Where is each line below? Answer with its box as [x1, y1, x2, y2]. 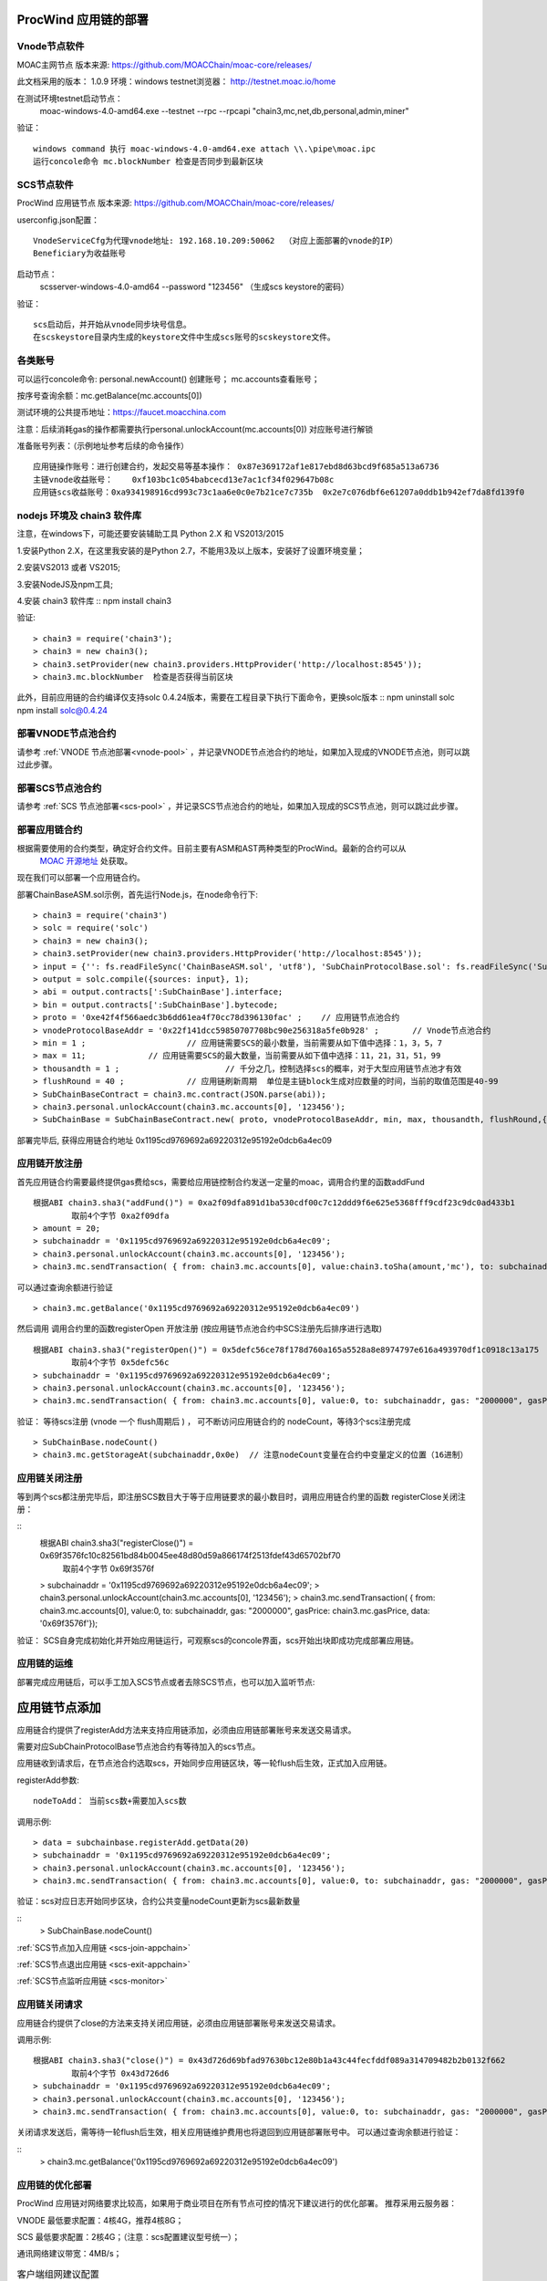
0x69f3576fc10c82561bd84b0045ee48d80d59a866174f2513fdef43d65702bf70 [39, 1550, 341, 1561]
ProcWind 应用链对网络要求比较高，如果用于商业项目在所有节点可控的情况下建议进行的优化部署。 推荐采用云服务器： [16, 2198, 458, 2209]
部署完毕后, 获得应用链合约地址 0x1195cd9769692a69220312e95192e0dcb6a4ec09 [16, 1134, 333, 1145]
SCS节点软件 [16, 178, 74, 191]
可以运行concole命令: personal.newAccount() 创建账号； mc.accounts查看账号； [16, 373, 320, 384]
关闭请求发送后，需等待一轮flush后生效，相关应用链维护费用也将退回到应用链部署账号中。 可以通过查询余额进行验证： [16, 2127, 461, 2138]
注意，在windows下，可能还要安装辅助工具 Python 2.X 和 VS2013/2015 [16, 528, 284, 539]
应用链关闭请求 [16, 1998, 83, 2011]
